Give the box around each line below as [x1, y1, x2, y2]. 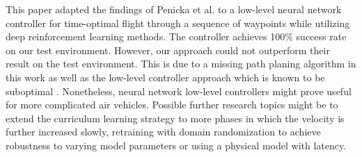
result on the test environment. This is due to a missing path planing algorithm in [6, 56, 356, 71]
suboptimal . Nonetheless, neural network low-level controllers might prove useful [6, 83, 352, 98]
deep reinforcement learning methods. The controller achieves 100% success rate [6, 29, 347, 44]
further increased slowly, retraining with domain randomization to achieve [6, 124, 321, 139]
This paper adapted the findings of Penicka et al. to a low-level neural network [6, 2, 342, 16]
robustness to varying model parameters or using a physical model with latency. [6, 138, 347, 152]
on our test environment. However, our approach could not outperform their [6, 42, 330, 57]
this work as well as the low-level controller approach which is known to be [6, 69, 325, 84]
